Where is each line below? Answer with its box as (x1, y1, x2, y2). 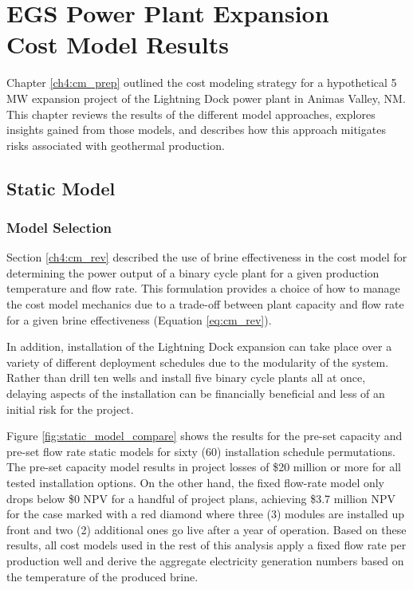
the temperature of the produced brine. (6, 568, 199, 584)
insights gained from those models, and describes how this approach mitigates (6, 121, 386, 138)
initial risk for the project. (6, 400, 134, 417)
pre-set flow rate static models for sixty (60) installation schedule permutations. (6, 442, 395, 459)
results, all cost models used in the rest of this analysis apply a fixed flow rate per (6, 537, 407, 553)
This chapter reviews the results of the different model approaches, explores (6, 105, 376, 122)
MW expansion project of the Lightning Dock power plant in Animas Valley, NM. (6, 89, 406, 106)
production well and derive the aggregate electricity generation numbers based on (6, 552, 404, 568)
